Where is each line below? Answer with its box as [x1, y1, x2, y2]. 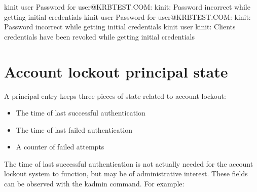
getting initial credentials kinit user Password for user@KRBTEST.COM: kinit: [4, 11, 251, 22]
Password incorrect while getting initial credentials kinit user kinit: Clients [4, 21, 236, 32]
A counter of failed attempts [16, 141, 104, 152]
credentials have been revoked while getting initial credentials [4, 31, 195, 42]
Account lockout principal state [4, 61, 228, 82]
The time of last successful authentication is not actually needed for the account [4, 158, 253, 169]
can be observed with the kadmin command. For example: [4, 178, 185, 189]
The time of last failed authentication [16, 124, 132, 135]
